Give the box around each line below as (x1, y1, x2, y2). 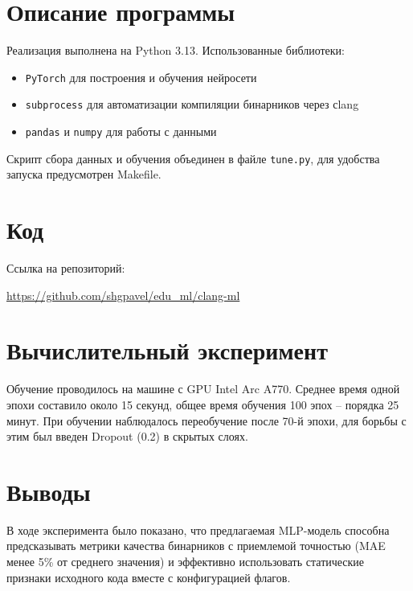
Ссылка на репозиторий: (6, 260, 125, 277)
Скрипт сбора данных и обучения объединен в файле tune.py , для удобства (6, 150, 380, 166)
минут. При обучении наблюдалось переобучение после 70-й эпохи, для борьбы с (6, 412, 407, 429)
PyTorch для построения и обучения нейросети (25, 68, 257, 85)
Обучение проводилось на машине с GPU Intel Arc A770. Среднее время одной (6, 380, 400, 397)
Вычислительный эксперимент (6, 334, 328, 367)
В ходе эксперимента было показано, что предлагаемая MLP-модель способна (6, 521, 390, 538)
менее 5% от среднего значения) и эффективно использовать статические (6, 553, 365, 570)
